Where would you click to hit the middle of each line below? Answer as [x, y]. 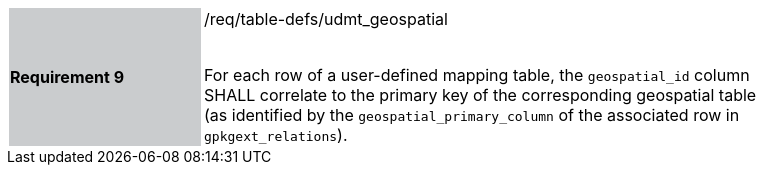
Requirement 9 [67, 77]
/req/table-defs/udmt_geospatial [326, 19]
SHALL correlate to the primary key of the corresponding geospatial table [480, 95]
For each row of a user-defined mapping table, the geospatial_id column [477, 75]
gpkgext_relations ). [276, 135]
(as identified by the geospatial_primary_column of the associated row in [472, 115]
